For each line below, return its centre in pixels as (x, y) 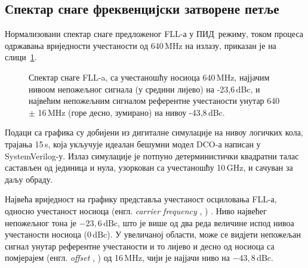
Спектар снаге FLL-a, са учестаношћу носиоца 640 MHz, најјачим (149, 77)
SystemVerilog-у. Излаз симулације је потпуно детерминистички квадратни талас (152, 155)
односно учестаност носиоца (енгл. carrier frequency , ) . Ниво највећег (136, 210)
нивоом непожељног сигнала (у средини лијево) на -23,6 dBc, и (144, 89)
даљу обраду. (29, 179)
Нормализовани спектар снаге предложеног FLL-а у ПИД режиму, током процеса (154, 34)
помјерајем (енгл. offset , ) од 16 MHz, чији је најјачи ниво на (118, 258)
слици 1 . (21, 57)
